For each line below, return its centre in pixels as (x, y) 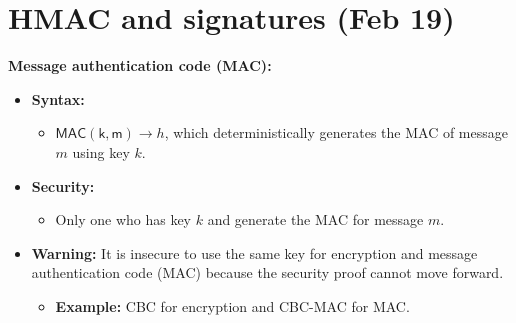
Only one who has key (123, 219)
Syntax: (58, 98)
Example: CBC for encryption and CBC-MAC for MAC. (232, 305)
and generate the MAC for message (315, 219)
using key (101, 151)
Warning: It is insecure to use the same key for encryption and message (254, 252)
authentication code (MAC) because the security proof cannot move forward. (267, 272)
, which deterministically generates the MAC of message (336, 132)
